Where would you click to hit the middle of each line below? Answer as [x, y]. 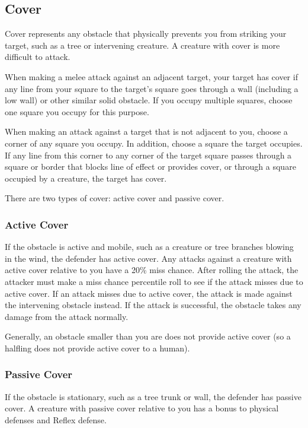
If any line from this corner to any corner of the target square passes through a [148, 155]
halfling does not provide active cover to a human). [97, 348]
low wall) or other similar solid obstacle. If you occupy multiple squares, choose [149, 100]
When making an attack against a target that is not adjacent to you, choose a [146, 131]
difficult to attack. [38, 57]
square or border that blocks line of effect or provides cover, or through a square [150, 167]
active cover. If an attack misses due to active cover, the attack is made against [149, 293]
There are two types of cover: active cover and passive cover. [115, 198]
